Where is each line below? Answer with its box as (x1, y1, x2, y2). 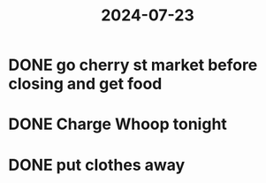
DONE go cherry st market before (8, 55, 258, 75)
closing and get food (8, 74, 163, 94)
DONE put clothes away (8, 155, 186, 175)
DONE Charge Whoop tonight (8, 114, 227, 134)
